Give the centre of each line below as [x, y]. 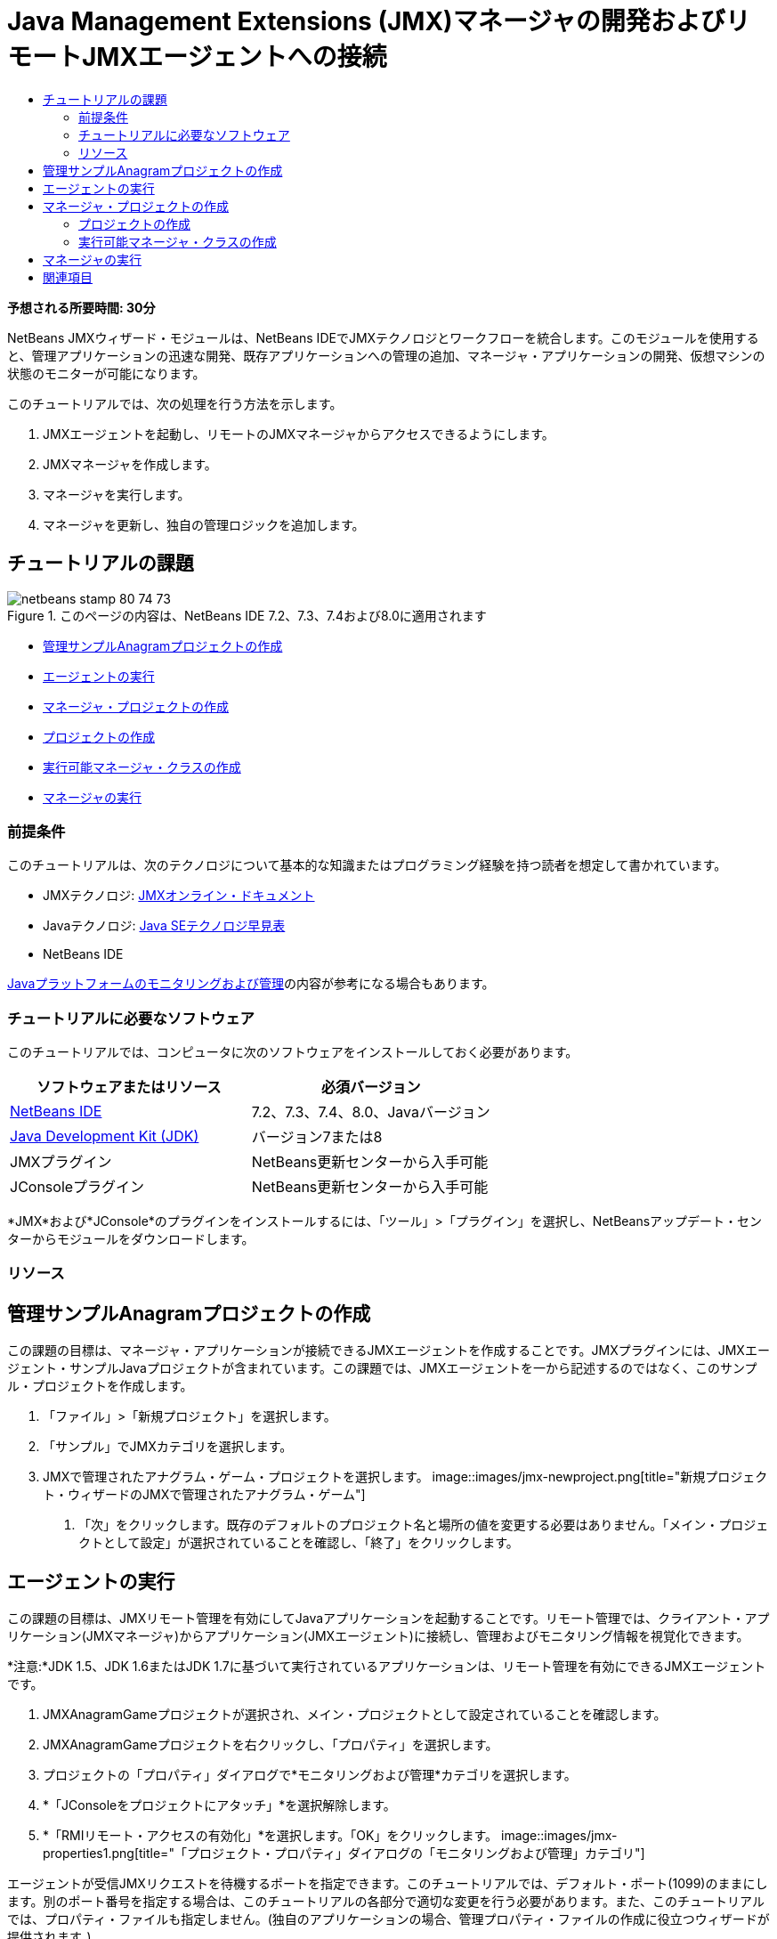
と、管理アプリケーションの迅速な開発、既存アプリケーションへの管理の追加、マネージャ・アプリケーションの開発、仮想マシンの [386, 355]
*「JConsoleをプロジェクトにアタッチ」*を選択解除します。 [219, 1805]
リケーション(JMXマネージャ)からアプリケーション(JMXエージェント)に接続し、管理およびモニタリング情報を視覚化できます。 [378, 1636]
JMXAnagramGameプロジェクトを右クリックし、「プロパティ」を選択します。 [271, 1745]
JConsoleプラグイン [77, 1187]
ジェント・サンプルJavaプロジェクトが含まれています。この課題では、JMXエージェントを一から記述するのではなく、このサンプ [382, 1368]
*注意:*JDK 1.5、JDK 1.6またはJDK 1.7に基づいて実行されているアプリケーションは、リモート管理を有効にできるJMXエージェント [387, 1667]
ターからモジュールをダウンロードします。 [131, 1239]
